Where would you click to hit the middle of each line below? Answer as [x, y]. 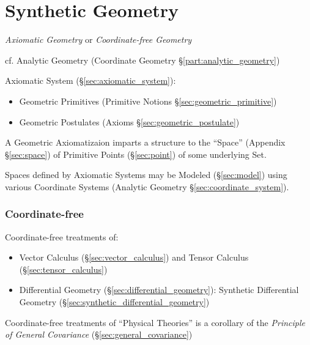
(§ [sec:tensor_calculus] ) [63, 269]
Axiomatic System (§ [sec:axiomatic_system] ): [90, 80]
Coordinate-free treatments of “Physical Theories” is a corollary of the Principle [155, 322]
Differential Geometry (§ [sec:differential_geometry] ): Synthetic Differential [159, 290]
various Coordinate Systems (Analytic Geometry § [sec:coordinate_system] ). [147, 186]
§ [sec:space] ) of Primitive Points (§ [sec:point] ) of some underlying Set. [136, 154]
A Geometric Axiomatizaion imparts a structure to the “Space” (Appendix [145, 142]
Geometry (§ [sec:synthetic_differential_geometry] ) [114, 302]
